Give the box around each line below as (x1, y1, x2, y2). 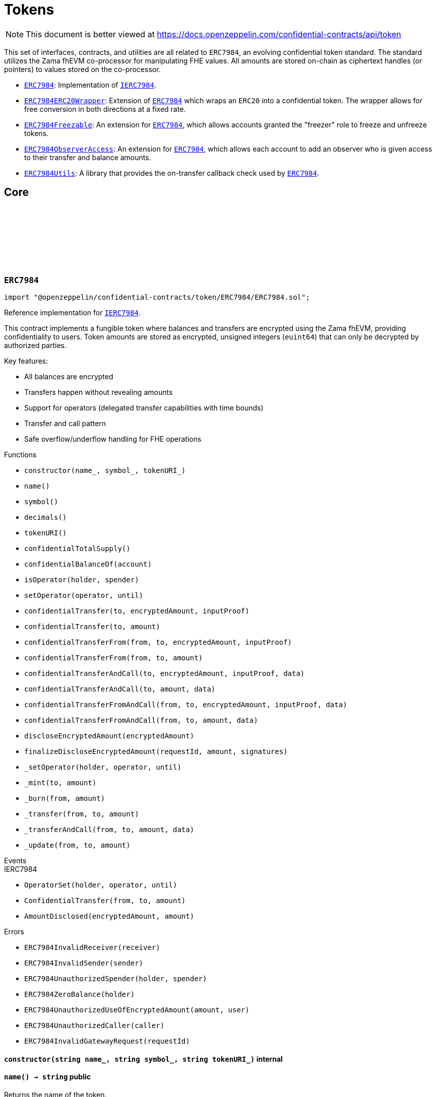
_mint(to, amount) (24, 778, 97, 787)
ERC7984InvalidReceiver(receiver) (24, 943, 160, 951)
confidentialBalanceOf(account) (24, 560, 152, 568)
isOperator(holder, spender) (24, 575, 139, 584)
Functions (4, 450, 37, 459)
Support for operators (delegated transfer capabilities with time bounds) (24, 403, 264, 412)
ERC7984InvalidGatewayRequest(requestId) (24, 1037, 190, 1045)
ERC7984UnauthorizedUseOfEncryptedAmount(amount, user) (24, 1005, 250, 1014)
